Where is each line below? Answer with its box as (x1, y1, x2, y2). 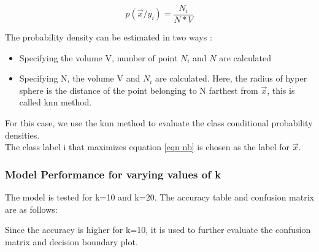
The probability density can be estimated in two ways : (5, 31, 212, 44)
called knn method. (19, 96, 92, 109)
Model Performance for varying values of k (5, 166, 221, 181)
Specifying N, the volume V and (19, 72, 140, 85)
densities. (5, 128, 40, 141)
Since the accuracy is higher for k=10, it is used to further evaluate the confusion (5, 223, 311, 236)
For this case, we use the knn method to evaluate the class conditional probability (5, 116, 313, 129)
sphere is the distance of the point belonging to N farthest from (19, 83, 258, 96)
